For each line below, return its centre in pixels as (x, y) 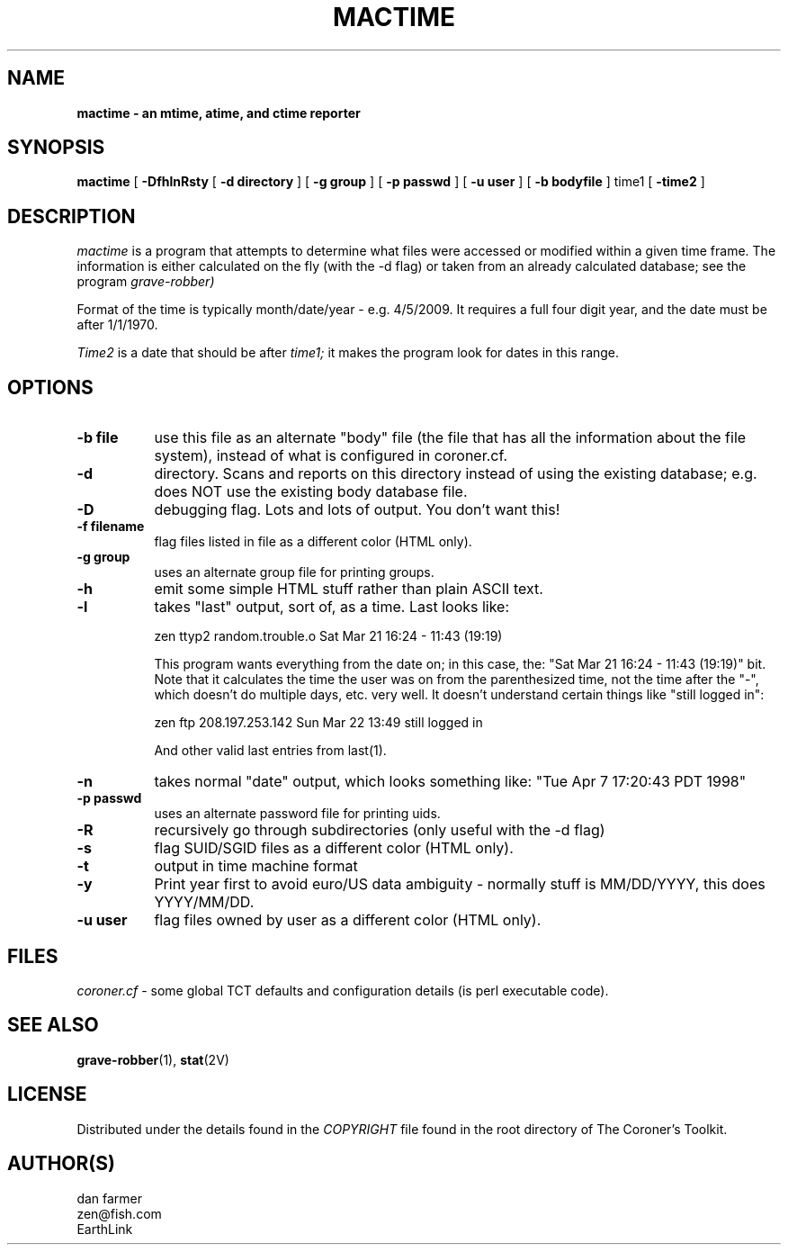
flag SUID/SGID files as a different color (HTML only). (334, 848)
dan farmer (110, 1198)
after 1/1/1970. (117, 325)
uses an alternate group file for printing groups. (294, 572)
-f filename (111, 527)
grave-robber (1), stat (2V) (153, 1059)
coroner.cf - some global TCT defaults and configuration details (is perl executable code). (343, 990)
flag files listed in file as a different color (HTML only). (313, 542)
